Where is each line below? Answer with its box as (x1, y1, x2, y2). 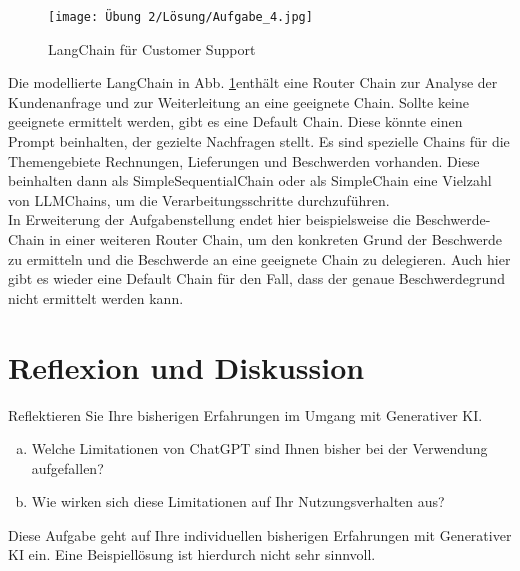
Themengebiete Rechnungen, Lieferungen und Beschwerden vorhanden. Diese (8, 150, 480, 171)
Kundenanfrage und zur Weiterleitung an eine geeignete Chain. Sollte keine (8, 91, 469, 112)
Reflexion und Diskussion (8, 346, 365, 387)
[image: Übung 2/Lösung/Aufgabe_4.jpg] (48, 10, 313, 24)
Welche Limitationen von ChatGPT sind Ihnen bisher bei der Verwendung (31, 438, 488, 459)
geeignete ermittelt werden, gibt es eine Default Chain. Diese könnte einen (8, 111, 463, 132)
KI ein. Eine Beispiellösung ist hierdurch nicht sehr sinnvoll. (8, 544, 376, 565)
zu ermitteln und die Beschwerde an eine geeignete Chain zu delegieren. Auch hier (8, 248, 511, 269)
